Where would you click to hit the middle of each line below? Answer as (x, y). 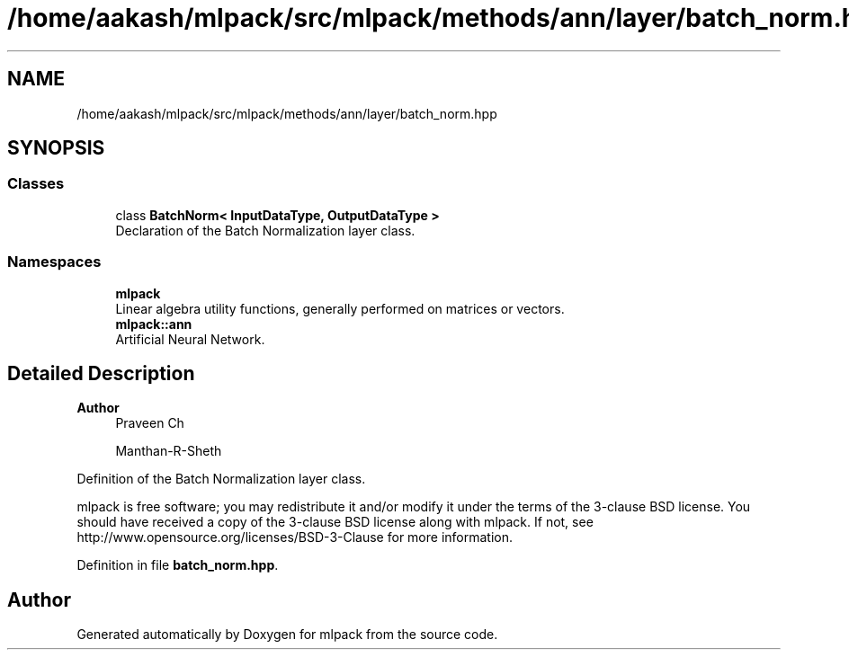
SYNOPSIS (56, 148)
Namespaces (54, 262)
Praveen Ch (150, 423)
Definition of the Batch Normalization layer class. (221, 479)
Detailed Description (101, 373)
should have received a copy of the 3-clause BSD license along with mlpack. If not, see (335, 522)
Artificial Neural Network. (190, 339)
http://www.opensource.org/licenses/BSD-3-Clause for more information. (295, 537)
